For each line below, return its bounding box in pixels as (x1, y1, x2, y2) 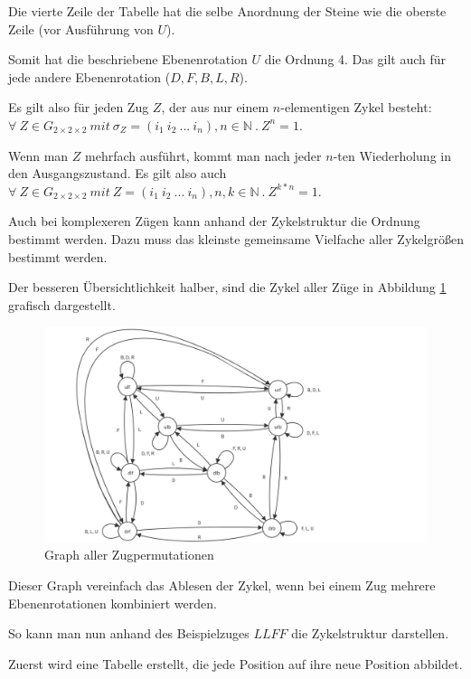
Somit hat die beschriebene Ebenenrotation (8, 50, 248, 69)
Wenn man (8, 146, 69, 165)
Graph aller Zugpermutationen (44, 545, 214, 564)
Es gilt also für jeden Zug (8, 98, 149, 117)
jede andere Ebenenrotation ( (8, 67, 171, 86)
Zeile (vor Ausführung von (8, 19, 154, 38)
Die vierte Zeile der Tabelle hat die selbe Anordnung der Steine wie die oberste (8, 2, 447, 20)
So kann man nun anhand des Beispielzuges (8, 624, 250, 643)
